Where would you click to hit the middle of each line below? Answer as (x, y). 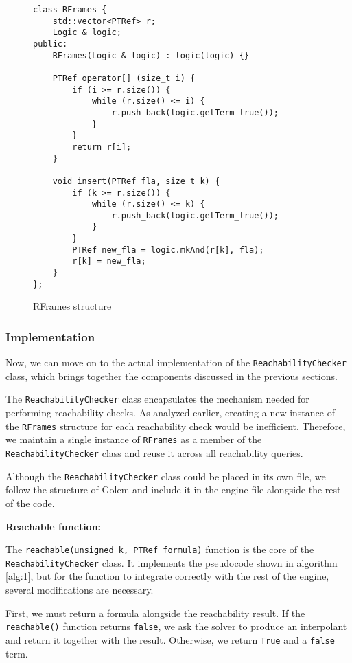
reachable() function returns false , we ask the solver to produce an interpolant (176, 626)
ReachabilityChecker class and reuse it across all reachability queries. (154, 453)
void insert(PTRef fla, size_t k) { (136, 181)
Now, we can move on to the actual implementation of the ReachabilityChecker (176, 362)
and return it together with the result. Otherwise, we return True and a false (170, 639)
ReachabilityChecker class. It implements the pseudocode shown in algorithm (172, 562)
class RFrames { (70, 10)
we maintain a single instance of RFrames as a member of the (134, 439)
